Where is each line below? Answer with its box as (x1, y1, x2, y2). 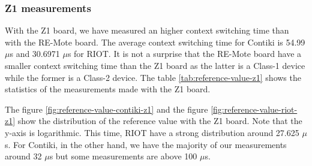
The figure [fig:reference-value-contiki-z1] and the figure (5, 102, 208, 115)
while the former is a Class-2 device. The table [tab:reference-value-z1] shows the (5, 71, 301, 83)
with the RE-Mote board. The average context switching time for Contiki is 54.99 (5, 35, 305, 48)
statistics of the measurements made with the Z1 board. (5, 83, 211, 95)
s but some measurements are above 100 (49, 150, 197, 162)
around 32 (5, 150, 42, 162)
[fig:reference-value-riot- (211, 102, 298, 115)
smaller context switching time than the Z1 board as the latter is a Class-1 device (5, 59, 305, 71)
